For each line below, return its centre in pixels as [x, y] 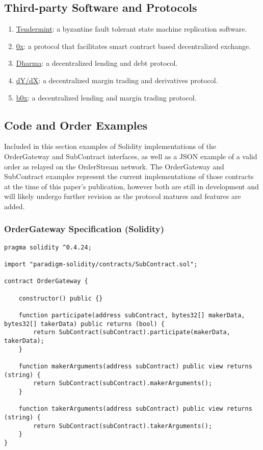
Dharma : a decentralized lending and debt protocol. [97, 63]
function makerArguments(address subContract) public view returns [135, 366]
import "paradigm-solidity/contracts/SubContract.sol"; [101, 265]
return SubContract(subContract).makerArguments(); [123, 383]
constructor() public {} [61, 298]
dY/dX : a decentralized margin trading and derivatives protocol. [117, 80]
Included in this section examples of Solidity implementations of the [110, 146]
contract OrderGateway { [46, 281]
